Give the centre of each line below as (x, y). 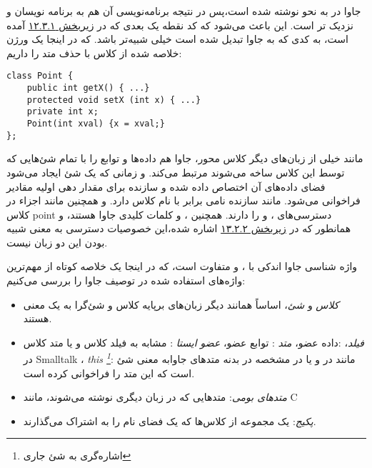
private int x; (62, 112)
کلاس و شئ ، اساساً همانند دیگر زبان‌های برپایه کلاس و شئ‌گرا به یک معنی (181, 304)
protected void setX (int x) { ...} (114, 100)
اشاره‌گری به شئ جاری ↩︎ (77, 455)
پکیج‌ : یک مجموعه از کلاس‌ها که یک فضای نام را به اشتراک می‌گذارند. (170, 420)
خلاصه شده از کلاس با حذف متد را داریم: (94, 53)
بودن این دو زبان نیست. (57, 242)
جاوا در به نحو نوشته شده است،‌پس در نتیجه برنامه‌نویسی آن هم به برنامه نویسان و (184, 11)
